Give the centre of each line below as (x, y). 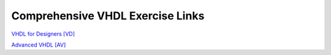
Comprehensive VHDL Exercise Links (108, 16)
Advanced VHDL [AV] (39, 45)
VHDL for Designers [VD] (43, 34)
